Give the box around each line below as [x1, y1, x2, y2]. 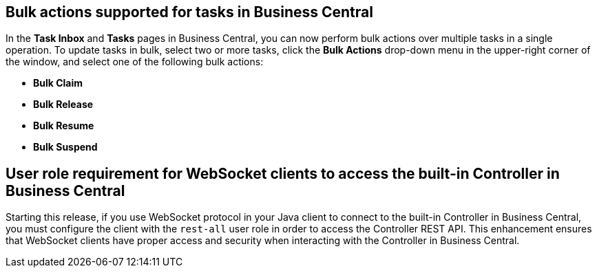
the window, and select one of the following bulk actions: [6, 56, 264, 68]
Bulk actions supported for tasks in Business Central [6, 3, 373, 21]
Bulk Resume [33, 120, 94, 132]
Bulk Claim [33, 77, 83, 89]
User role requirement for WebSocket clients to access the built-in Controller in [6, 164, 560, 182]
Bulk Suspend [33, 141, 98, 153]
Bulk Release [33, 98, 94, 111]
